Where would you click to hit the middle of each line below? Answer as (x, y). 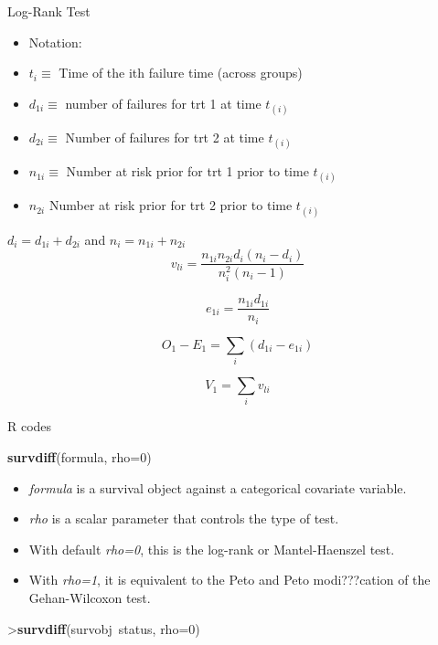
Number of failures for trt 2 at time (165, 137)
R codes (30, 426)
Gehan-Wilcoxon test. (90, 597)
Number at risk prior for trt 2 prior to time (171, 205)
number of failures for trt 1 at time (163, 103)
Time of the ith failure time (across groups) (181, 73)
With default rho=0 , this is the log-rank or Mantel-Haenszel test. (212, 549)
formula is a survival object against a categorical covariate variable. (218, 487)
